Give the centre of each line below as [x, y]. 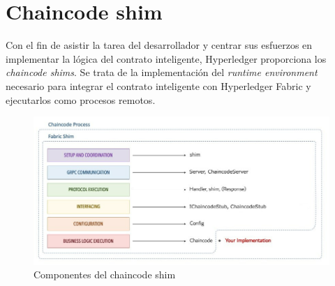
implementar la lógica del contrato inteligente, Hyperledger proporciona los [166, 58]
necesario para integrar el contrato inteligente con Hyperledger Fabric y [158, 85]
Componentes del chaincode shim [105, 274]
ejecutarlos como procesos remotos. [81, 99]
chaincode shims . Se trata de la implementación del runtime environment [162, 72]
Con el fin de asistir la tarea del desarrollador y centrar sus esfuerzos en [159, 45]
